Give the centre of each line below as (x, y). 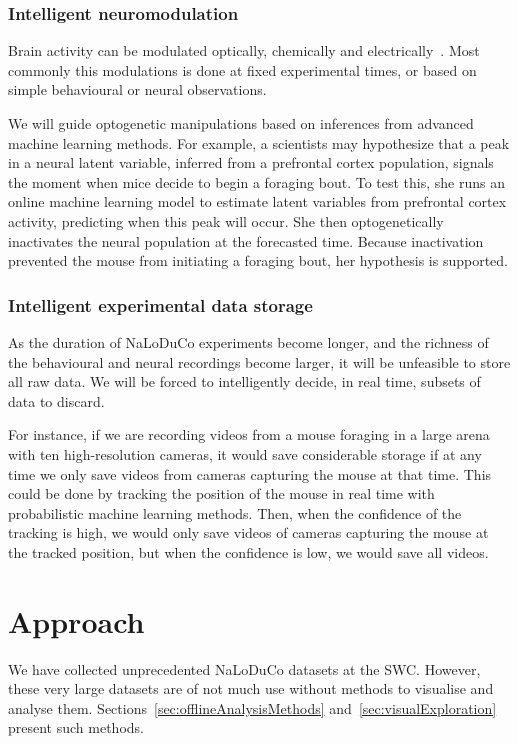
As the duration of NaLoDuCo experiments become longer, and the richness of (248, 341)
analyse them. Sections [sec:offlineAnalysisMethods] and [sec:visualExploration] (252, 707)
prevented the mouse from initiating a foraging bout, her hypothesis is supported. (258, 260)
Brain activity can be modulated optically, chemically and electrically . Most (244, 50)
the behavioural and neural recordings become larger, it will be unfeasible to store (259, 361)
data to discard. (56, 400)
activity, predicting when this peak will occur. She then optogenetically (226, 220)
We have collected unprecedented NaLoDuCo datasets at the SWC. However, (244, 668)
